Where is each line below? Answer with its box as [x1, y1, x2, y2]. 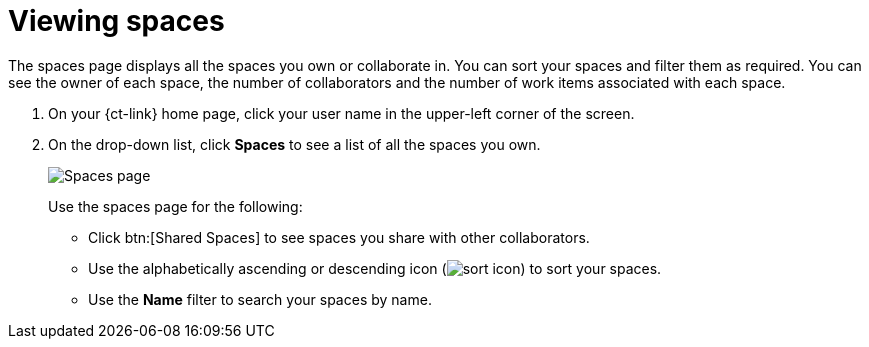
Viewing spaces [8, 4, 225, 38]
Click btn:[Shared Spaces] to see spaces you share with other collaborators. [88, 228, 590, 246]
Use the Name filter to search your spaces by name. [88, 290, 432, 308]
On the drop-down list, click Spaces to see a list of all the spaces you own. [48, 135, 541, 153]
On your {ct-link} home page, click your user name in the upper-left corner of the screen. [48, 104, 635, 122]
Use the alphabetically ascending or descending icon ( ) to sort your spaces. [88, 259, 662, 277]
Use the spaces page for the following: [48, 197, 303, 215]
